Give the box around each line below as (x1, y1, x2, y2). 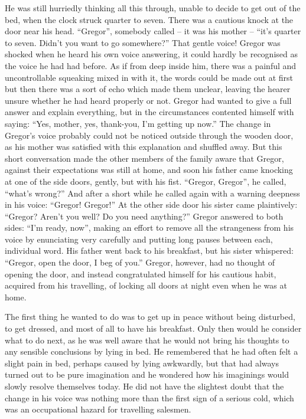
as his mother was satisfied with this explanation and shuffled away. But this (5, 140, 282, 153)
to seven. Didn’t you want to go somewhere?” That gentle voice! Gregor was (5, 36, 281, 48)
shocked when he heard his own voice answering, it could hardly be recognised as (5, 48, 298, 60)
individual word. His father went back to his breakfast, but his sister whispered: (5, 244, 294, 257)
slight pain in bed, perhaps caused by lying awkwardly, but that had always (5, 356, 279, 369)
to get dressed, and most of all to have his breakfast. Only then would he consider (5, 322, 302, 335)
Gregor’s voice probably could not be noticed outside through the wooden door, (5, 129, 294, 141)
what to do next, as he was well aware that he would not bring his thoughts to (5, 333, 289, 346)
